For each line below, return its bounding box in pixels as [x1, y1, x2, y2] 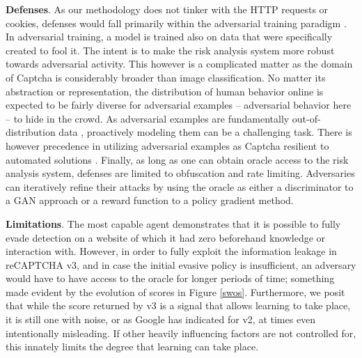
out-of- [292, 111, 321, 125]
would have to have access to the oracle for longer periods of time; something [6, 271, 335, 286]
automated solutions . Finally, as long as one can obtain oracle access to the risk [6, 152, 349, 166]
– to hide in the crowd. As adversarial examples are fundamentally [6, 111, 290, 125]
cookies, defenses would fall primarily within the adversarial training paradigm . [6, 15, 347, 30]
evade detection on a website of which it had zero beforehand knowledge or [6, 230, 326, 244]
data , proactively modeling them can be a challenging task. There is [58, 125, 352, 139]
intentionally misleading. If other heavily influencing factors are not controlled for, [6, 325, 356, 340]
